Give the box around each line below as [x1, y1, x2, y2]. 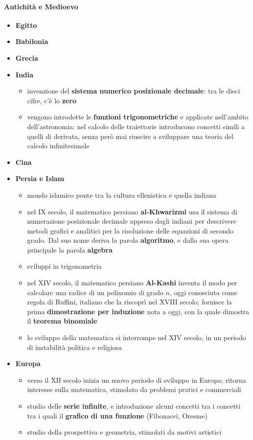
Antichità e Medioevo [4, 1, 78, 11]
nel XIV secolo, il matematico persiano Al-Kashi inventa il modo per [27, 278, 237, 288]
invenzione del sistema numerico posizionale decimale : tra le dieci [27, 86, 240, 96]
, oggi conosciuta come [169, 287, 237, 297]
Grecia [15, 52, 38, 63]
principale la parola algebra [27, 244, 113, 255]
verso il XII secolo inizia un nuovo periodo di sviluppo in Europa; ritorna [27, 374, 246, 385]
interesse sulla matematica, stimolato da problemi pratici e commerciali [27, 384, 241, 394]
